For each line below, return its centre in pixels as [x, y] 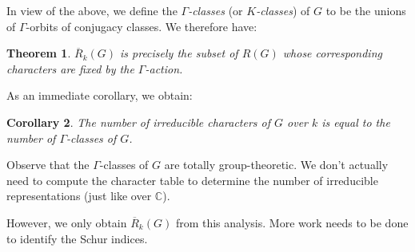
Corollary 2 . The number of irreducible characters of [139, 122]
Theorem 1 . [39, 53]
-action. [164, 68]
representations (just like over [79, 196]
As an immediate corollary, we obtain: [100, 95]
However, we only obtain [67, 222]
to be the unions [366, 10]
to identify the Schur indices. [77, 238]
